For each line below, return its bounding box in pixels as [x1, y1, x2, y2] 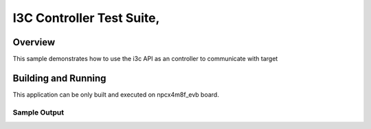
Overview [12, 36, 56, 48]
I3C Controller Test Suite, [12, 10, 160, 25]
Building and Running [12, 72, 106, 84]
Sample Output [12, 107, 65, 117]
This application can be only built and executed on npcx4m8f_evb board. [12, 90, 219, 99]
